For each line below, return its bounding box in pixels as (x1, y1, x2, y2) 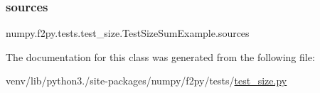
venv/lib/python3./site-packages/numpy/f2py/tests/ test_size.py (6, 73, 287, 88)
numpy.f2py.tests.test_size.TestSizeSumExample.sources (6, 26, 250, 40)
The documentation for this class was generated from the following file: (6, 49, 315, 64)
